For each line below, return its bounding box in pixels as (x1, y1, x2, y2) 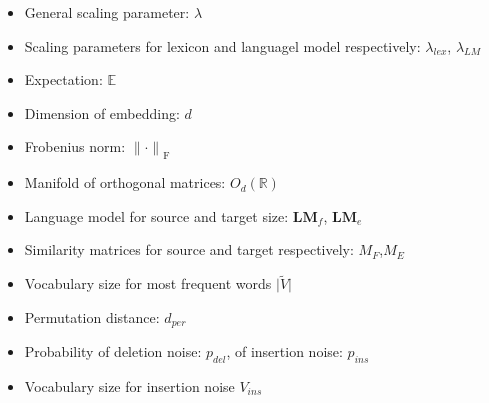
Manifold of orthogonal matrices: (24, 172, 226, 193)
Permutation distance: (24, 306, 160, 327)
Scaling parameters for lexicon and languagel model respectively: (24, 35, 421, 56)
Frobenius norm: (24, 136, 126, 157)
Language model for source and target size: (24, 205, 289, 226)
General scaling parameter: (24, 2, 190, 22)
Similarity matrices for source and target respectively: (24, 239, 354, 260)
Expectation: (24, 69, 103, 90)
